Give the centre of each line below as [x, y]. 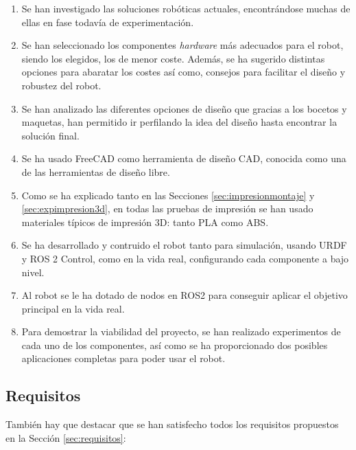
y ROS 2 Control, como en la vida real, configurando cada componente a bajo [185, 258]
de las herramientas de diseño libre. [96, 171]
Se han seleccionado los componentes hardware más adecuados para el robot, [182, 45]
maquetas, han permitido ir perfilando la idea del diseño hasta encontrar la [179, 122]
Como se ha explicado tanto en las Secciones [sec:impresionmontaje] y [168, 195]
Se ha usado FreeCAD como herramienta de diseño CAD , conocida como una [184, 158]
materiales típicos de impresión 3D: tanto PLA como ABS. [145, 222]
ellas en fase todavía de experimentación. [108, 22]
